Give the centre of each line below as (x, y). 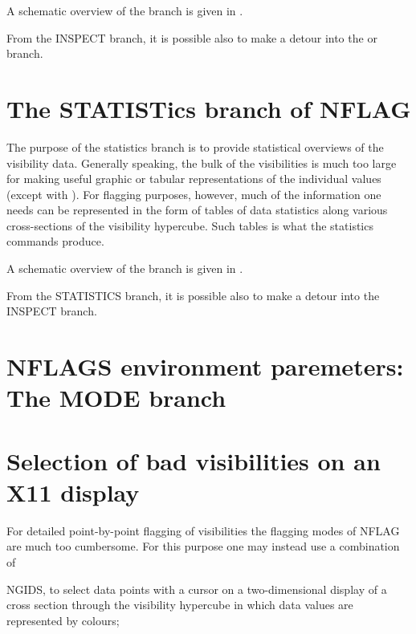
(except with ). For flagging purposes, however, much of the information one (194, 194)
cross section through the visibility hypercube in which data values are (180, 605)
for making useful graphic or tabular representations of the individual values (194, 179)
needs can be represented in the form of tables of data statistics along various (197, 210)
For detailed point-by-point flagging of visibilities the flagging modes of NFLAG (203, 530)
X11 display (73, 492)
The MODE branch (116, 398)
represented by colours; (63, 620)
